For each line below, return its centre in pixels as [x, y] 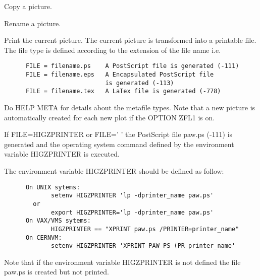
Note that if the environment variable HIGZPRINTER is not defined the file [122, 262]
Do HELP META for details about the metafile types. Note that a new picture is [130, 107]
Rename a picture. [33, 23]
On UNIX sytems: [53, 187]
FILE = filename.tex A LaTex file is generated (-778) [123, 91]
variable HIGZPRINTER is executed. [62, 154]
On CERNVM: [44, 237]
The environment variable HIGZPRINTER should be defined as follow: [114, 170]
